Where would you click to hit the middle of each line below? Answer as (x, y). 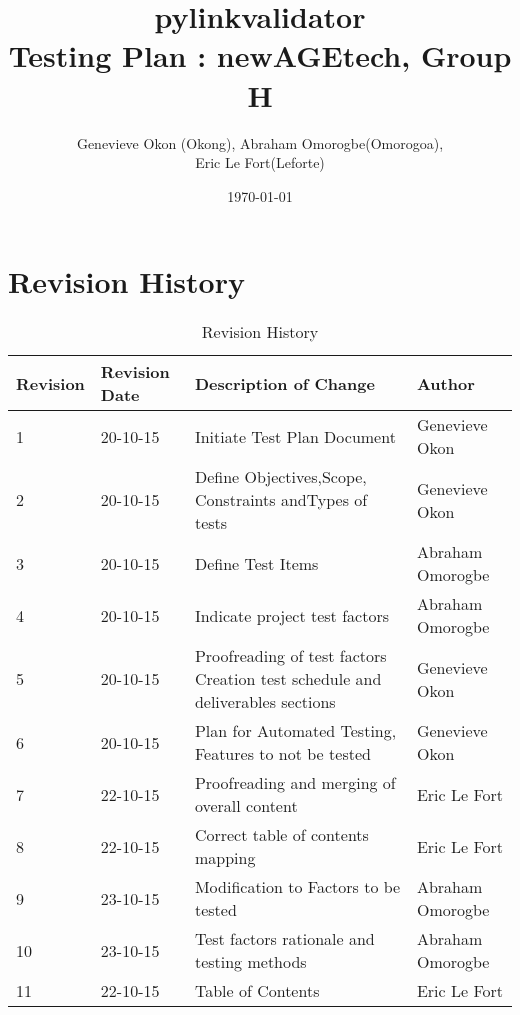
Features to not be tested (282, 754)
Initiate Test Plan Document (295, 436)
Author (445, 383)
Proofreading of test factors (290, 656)
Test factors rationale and (284, 939)
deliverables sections (265, 702)
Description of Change (284, 383)
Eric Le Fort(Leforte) (260, 162)
